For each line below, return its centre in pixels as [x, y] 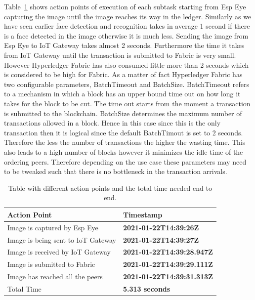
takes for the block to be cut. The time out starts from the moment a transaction [127, 103]
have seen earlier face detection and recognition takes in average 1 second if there [127, 26]
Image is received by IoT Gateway [59, 252]
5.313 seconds [147, 288]
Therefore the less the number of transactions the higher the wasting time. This [125, 142]
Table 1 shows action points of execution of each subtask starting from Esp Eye [125, 6]
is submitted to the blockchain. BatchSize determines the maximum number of [123, 113]
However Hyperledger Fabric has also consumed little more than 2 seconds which [127, 64]
